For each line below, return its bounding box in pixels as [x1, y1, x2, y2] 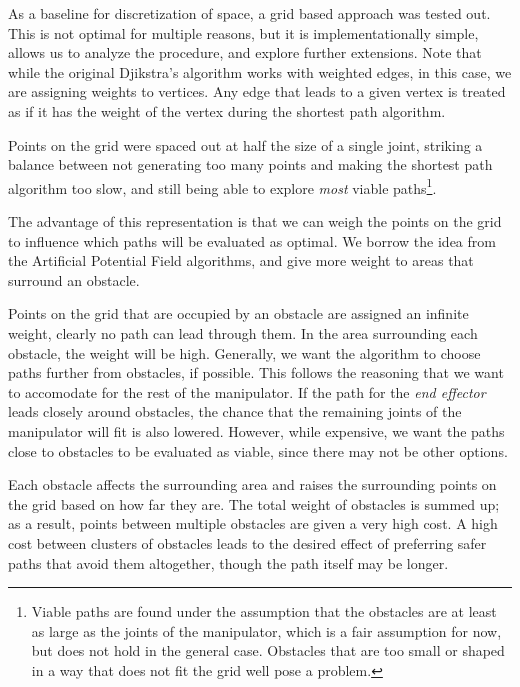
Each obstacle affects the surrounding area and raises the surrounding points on [8, 474, 497, 495]
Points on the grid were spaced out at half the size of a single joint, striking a [8, 134, 483, 155]
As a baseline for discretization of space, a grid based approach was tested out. [8, 3, 491, 23]
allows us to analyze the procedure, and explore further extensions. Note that [8, 42, 482, 63]
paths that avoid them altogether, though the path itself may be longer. [8, 552, 449, 573]
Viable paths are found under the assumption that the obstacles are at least [31, 601, 497, 622]
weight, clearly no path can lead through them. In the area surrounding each [8, 322, 478, 343]
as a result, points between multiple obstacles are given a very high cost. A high [8, 513, 498, 534]
